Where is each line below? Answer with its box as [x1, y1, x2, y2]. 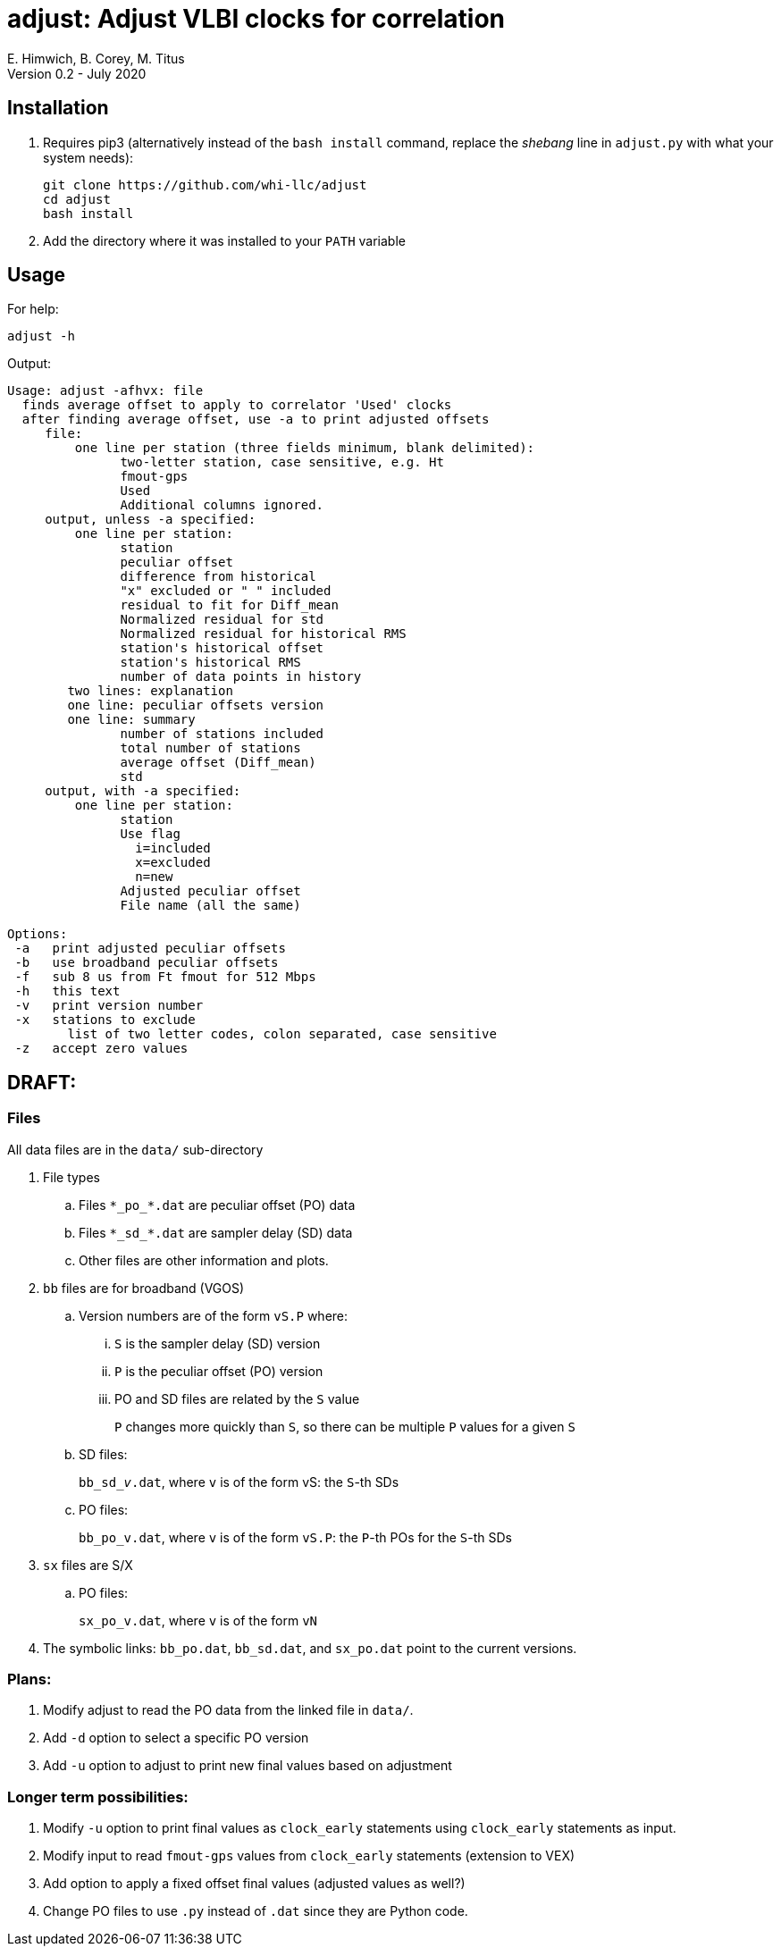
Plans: [7, 1670, 52, 1689]
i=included [135, 841, 211, 856]
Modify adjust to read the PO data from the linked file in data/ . [43, 1702, 414, 1718]
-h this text [14, 984, 121, 999]
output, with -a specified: [45, 784, 241, 799]
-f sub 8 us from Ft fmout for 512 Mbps [14, 970, 316, 985]
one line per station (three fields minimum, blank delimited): [74, 441, 535, 456]
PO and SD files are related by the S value [114, 1390, 360, 1406]
